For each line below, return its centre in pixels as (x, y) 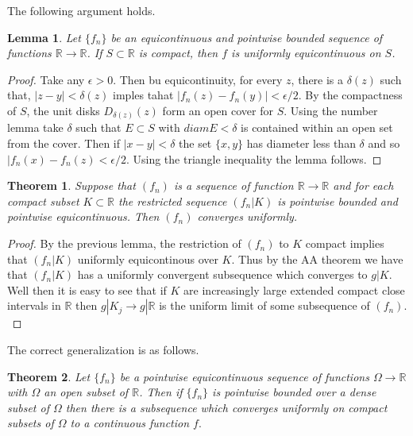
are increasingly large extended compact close (294, 289)
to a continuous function (130, 423)
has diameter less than (301, 143)
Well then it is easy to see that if (87, 289)
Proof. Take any (46, 79)
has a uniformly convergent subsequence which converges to (222, 274)
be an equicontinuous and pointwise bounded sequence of (247, 37)
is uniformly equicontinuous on (306, 53)
